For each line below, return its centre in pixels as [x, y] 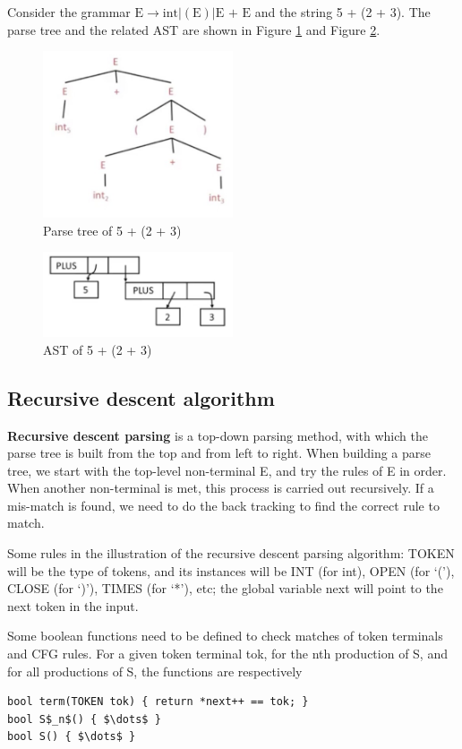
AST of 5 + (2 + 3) [98, 349]
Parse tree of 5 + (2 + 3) [112, 230]
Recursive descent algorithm [141, 397]
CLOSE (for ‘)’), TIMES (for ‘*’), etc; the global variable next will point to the [225, 588]
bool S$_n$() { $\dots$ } [84, 719]
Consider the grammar [69, 12]
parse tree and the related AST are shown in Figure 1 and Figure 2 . [194, 29]
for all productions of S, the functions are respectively [155, 671]
